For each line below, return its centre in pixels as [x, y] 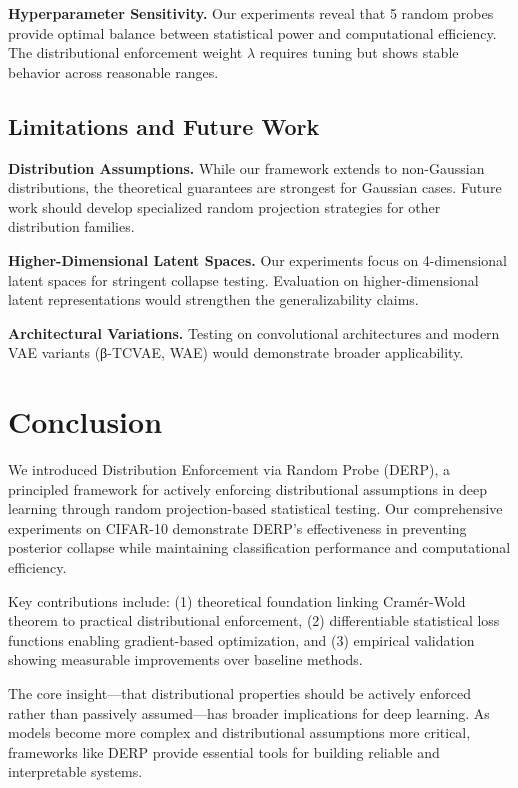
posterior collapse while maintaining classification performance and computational [259, 547]
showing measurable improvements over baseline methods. [185, 659]
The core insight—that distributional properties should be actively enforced [239, 692]
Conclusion [85, 421]
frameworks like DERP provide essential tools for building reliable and [224, 751]
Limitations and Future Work [164, 125]
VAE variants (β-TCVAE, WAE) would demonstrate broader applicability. [236, 352]
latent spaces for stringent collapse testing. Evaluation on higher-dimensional [243, 279]
